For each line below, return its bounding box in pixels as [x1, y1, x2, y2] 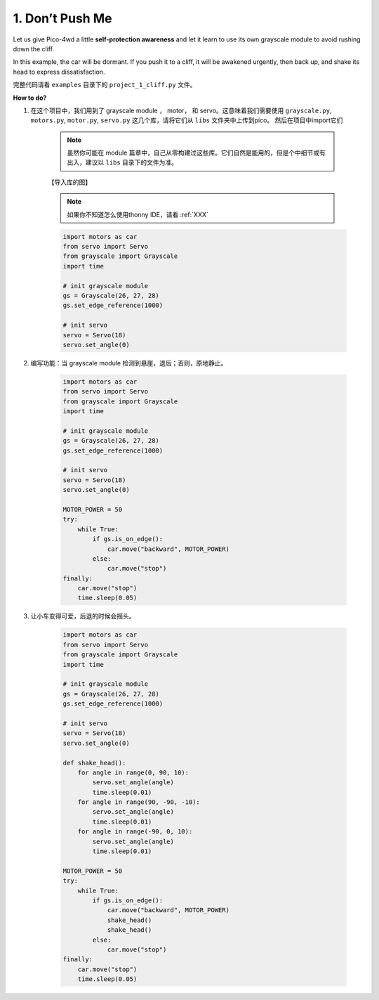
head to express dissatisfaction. [13, 67, 105, 76]
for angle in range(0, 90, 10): [77, 768, 189, 777]
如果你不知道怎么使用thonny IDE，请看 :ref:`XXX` [67, 210, 208, 219]
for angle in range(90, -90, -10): [77, 798, 200, 806]
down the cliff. [13, 44, 55, 53]
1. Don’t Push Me [13, 11, 112, 26]
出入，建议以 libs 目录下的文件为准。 [67, 158, 178, 167]
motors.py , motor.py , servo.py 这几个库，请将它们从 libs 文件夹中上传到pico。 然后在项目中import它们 [30, 116, 343, 124]
